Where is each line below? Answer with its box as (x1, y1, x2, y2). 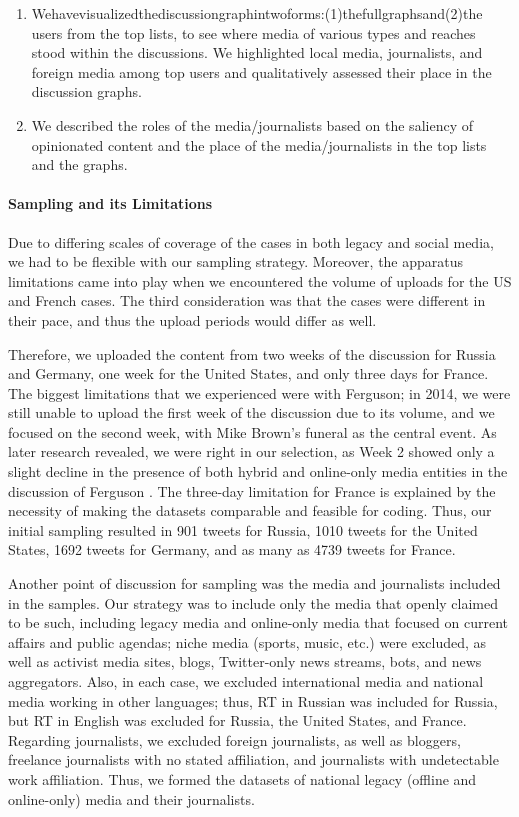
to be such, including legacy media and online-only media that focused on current (8, 612, 508, 633)
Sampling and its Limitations (8, 193, 213, 214)
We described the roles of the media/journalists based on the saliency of (31, 114, 473, 135)
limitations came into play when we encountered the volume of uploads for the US (8, 270, 512, 291)
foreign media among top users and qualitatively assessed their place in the (31, 61, 492, 82)
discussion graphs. (31, 81, 142, 102)
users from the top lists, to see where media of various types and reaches (31, 22, 476, 43)
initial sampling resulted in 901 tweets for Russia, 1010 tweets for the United (8, 519, 478, 540)
